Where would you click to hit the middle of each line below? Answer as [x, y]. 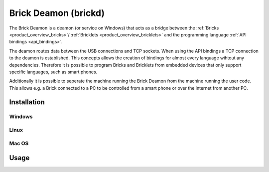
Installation [27, 102]
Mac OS [19, 143]
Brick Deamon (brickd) [57, 13]
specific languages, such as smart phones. [53, 72]
